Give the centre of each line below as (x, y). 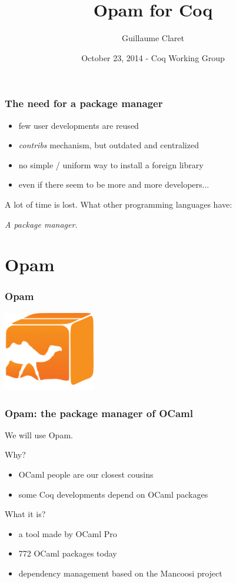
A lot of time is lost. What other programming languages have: (119, 204)
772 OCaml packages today (68, 553)
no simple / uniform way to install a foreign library (111, 164)
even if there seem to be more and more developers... (114, 184)
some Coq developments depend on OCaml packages (113, 494)
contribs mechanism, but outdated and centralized (109, 145)
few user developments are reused (79, 125)
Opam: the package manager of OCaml (99, 413)
